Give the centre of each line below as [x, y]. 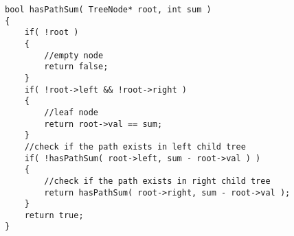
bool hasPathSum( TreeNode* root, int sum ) [108, 10]
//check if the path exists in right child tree [157, 181]
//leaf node [71, 112]
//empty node [74, 55]
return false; [76, 67]
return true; [54, 215]
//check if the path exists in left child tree [135, 146]
